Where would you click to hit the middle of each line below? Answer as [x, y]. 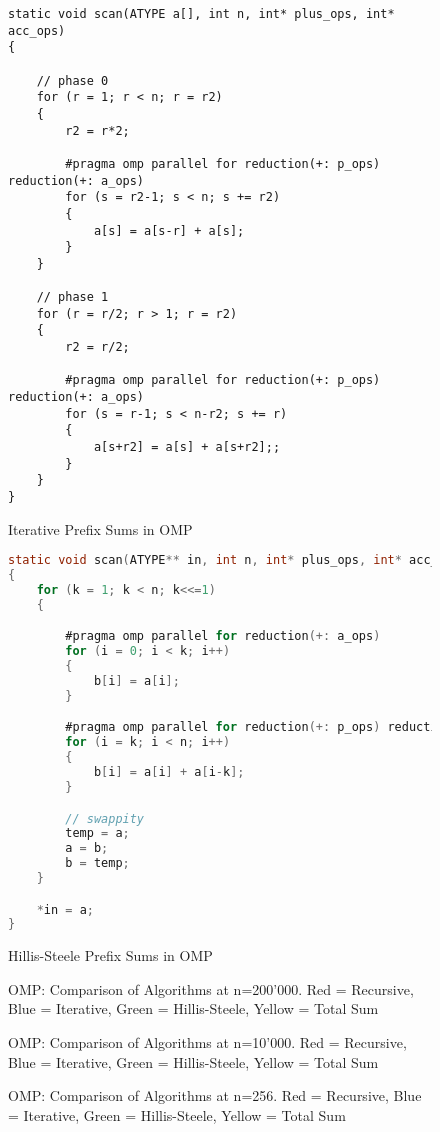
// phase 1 [72, 297]
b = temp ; [97, 863]
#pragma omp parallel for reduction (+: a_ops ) [223, 636]
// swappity [105, 818]
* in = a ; [65, 909]
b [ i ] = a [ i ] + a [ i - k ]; [169, 772]
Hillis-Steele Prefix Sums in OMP [110, 955]
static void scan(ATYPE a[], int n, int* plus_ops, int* [201, 14]
